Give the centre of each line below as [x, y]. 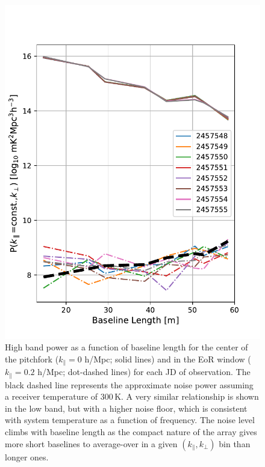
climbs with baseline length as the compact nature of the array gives [131, 432]
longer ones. [27, 456]
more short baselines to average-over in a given [91, 443]
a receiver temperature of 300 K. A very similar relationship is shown [132, 396]
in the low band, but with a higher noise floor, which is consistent [126, 408]
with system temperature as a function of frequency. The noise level [130, 420]
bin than [235, 443]
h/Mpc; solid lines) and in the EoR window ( [168, 359]
